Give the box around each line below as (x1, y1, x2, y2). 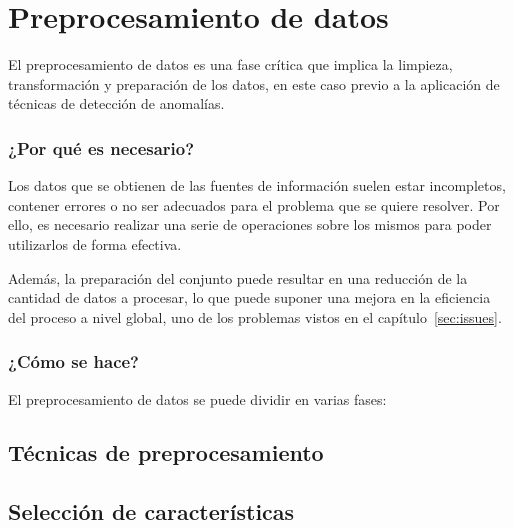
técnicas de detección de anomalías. (8, 93, 225, 114)
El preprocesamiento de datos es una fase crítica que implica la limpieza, (8, 54, 453, 75)
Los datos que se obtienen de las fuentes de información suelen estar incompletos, (8, 175, 506, 196)
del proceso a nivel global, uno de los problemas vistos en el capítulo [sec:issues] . (8, 306, 502, 327)
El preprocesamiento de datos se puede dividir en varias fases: (8, 388, 387, 409)
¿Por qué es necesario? (8, 135, 195, 160)
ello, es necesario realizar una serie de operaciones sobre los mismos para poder (8, 214, 492, 235)
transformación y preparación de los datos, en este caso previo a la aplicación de (8, 73, 500, 94)
